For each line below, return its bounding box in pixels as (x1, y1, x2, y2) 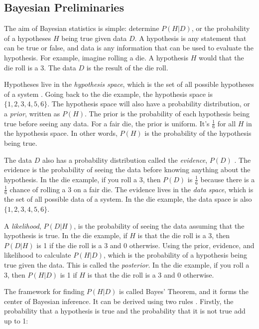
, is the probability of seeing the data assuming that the (74, 220, 245, 231)
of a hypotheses (4, 32, 51, 43)
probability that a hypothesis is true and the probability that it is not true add (4, 306, 246, 316)
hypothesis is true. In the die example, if (4, 230, 128, 241)
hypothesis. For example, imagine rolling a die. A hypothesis (4, 52, 189, 62)
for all (217, 118, 236, 128)
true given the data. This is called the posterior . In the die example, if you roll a (4, 259, 250, 270)
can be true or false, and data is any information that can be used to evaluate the (4, 42, 254, 53)
